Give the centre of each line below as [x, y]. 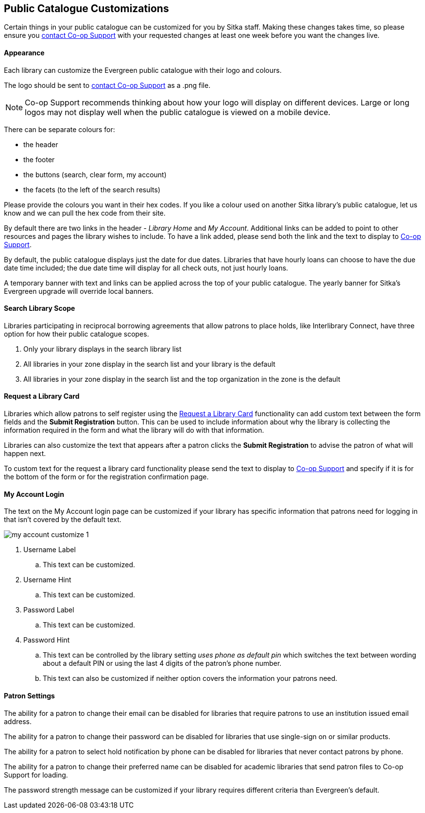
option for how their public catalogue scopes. [76, 334]
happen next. [25, 454]
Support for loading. [36, 775]
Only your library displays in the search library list [102, 349]
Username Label [50, 550]
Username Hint [47, 580]
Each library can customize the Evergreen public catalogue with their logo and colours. [143, 70]
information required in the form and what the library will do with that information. [134, 430]
